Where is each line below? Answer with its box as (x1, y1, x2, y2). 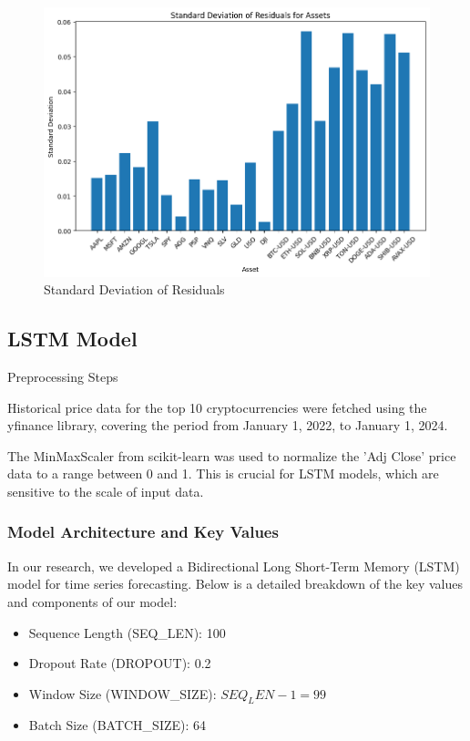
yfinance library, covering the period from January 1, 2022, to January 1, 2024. (7, 416, 448, 435)
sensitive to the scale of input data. (7, 481, 204, 500)
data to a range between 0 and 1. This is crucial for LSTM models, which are (7, 464, 439, 483)
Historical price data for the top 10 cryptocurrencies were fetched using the (7, 397, 427, 417)
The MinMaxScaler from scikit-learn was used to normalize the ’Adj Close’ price (7, 446, 456, 465)
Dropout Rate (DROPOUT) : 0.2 (28, 654, 211, 673)
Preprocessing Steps (7, 366, 118, 386)
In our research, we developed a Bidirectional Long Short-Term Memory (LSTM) (7, 556, 460, 575)
